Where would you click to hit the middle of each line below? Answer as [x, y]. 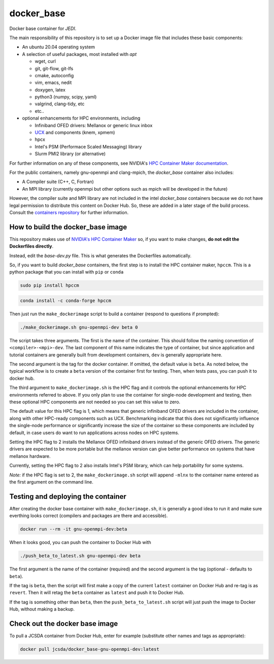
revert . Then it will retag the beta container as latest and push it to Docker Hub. [97, 593]
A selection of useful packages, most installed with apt [79, 54]
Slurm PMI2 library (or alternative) [70, 154]
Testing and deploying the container [68, 496]
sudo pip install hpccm [50, 285]
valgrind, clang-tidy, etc [60, 104]
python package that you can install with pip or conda [66, 272]
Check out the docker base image [64, 624]
